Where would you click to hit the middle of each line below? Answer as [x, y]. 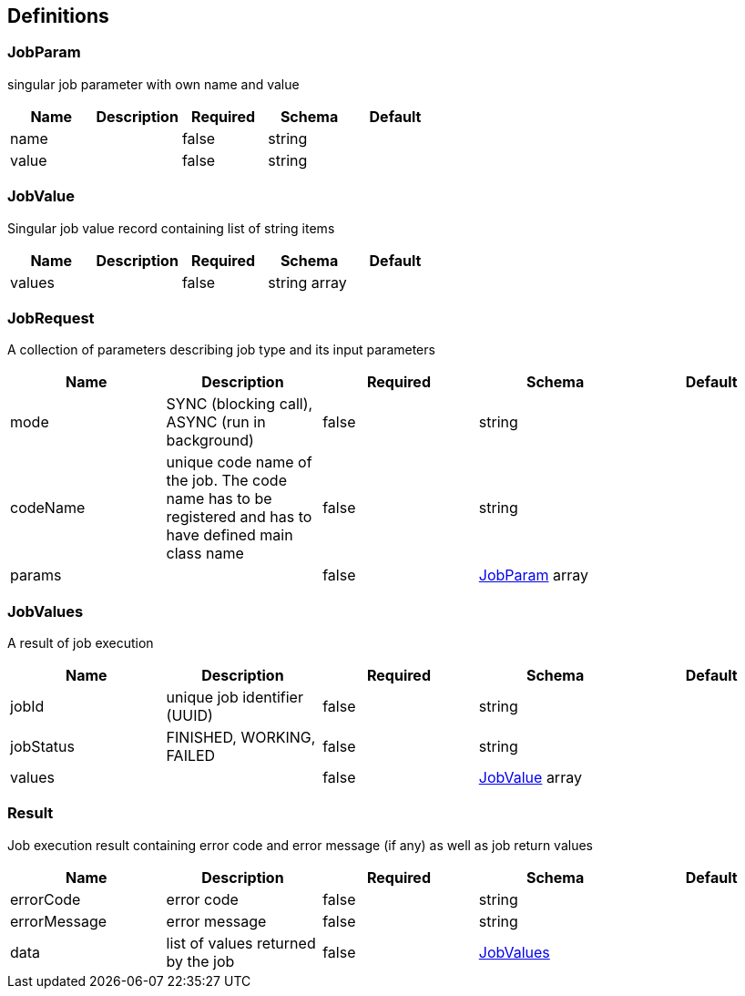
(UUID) [189, 716]
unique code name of [239, 462]
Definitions [58, 16]
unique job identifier [235, 698]
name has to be [219, 499]
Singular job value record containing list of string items [171, 228]
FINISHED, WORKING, [241, 738]
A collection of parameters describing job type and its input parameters [221, 350]
